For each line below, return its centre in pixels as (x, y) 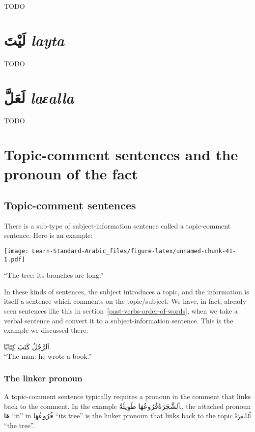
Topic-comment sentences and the (121, 155)
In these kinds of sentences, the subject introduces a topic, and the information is (127, 291)
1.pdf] (14, 259)
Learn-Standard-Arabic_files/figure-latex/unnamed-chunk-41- (134, 251)
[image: (16, 251)
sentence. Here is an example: (48, 235)
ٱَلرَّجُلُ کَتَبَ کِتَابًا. (28, 346)
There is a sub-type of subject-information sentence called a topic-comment (117, 225)
